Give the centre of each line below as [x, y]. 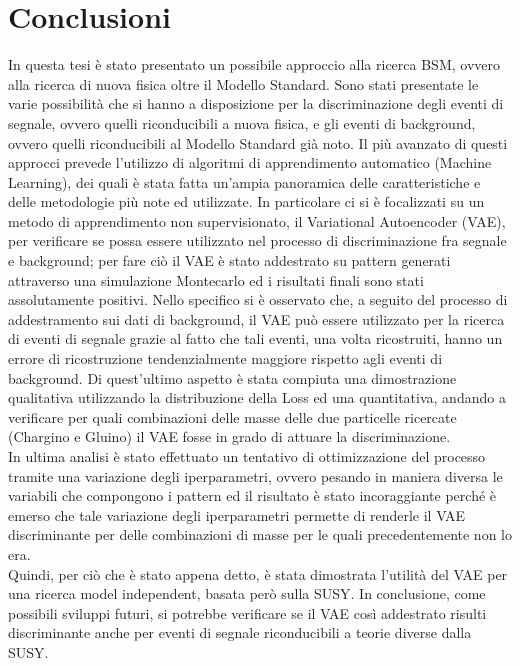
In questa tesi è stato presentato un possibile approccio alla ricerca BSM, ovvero [254, 64]
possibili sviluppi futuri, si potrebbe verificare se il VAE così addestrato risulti [247, 612]
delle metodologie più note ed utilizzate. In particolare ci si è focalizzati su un [246, 201]
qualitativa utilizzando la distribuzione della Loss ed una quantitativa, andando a [257, 397]
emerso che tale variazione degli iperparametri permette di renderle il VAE [237, 514]
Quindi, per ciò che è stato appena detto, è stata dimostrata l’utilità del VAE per [258, 573]
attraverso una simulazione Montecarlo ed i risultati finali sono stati [216, 279]
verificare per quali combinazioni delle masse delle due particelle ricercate [232, 416]
